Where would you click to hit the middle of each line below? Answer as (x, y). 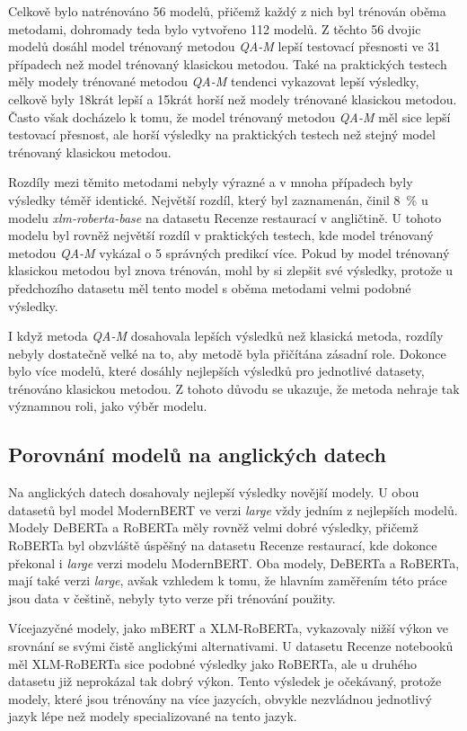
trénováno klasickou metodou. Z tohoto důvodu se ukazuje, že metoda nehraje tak (234, 388)
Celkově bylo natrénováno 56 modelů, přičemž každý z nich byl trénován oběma (227, 11)
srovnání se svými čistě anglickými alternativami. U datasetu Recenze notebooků (231, 646)
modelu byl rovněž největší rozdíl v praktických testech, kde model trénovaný (221, 235)
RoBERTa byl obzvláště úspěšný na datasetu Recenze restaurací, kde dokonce (223, 545)
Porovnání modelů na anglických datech (197, 455)
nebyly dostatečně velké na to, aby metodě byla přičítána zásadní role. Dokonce (227, 353)
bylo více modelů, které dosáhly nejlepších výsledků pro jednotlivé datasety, (216, 371)
